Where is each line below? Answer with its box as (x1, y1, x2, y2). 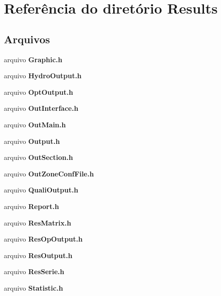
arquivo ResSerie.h (4, 266, 65, 277)
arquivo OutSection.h (4, 152, 73, 162)
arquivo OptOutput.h (4, 87, 73, 97)
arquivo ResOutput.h (4, 250, 72, 260)
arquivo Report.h (4, 201, 59, 211)
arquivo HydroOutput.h (4, 70, 82, 81)
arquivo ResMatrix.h (4, 217, 71, 227)
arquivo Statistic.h (4, 282, 63, 293)
